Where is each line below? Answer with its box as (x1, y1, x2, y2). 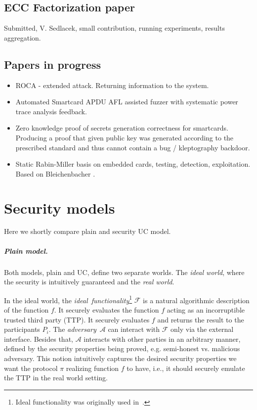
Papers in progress (4, 56, 101, 72)
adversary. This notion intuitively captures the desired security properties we (4, 353, 237, 364)
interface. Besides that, (4, 333, 73, 344)
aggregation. (4, 32, 41, 43)
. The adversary (48, 324, 96, 334)
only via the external (171, 324, 234, 334)
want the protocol (4, 363, 58, 373)
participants (4, 324, 40, 334)
